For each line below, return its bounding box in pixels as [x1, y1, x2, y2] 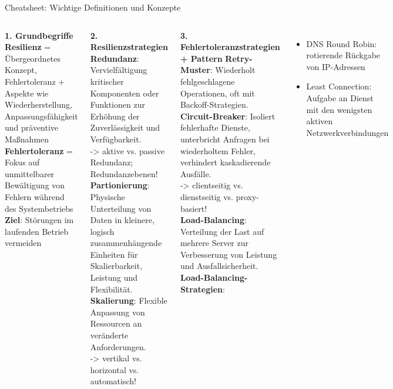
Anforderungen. [90, 340, 146, 353]
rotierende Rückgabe [306, 49, 381, 61]
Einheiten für [90, 248, 138, 260]
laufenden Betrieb [5, 225, 69, 237]
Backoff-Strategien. [180, 98, 248, 111]
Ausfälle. [180, 167, 211, 179]
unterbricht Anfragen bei [180, 132, 270, 145]
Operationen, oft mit [180, 87, 255, 99]
